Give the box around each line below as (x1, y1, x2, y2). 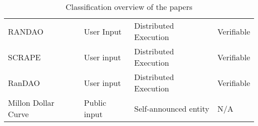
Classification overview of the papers (65, 1, 193, 12)
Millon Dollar (8, 97, 55, 108)
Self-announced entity (134, 102, 209, 114)
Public (84, 97, 107, 108)
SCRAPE (8, 51, 41, 63)
